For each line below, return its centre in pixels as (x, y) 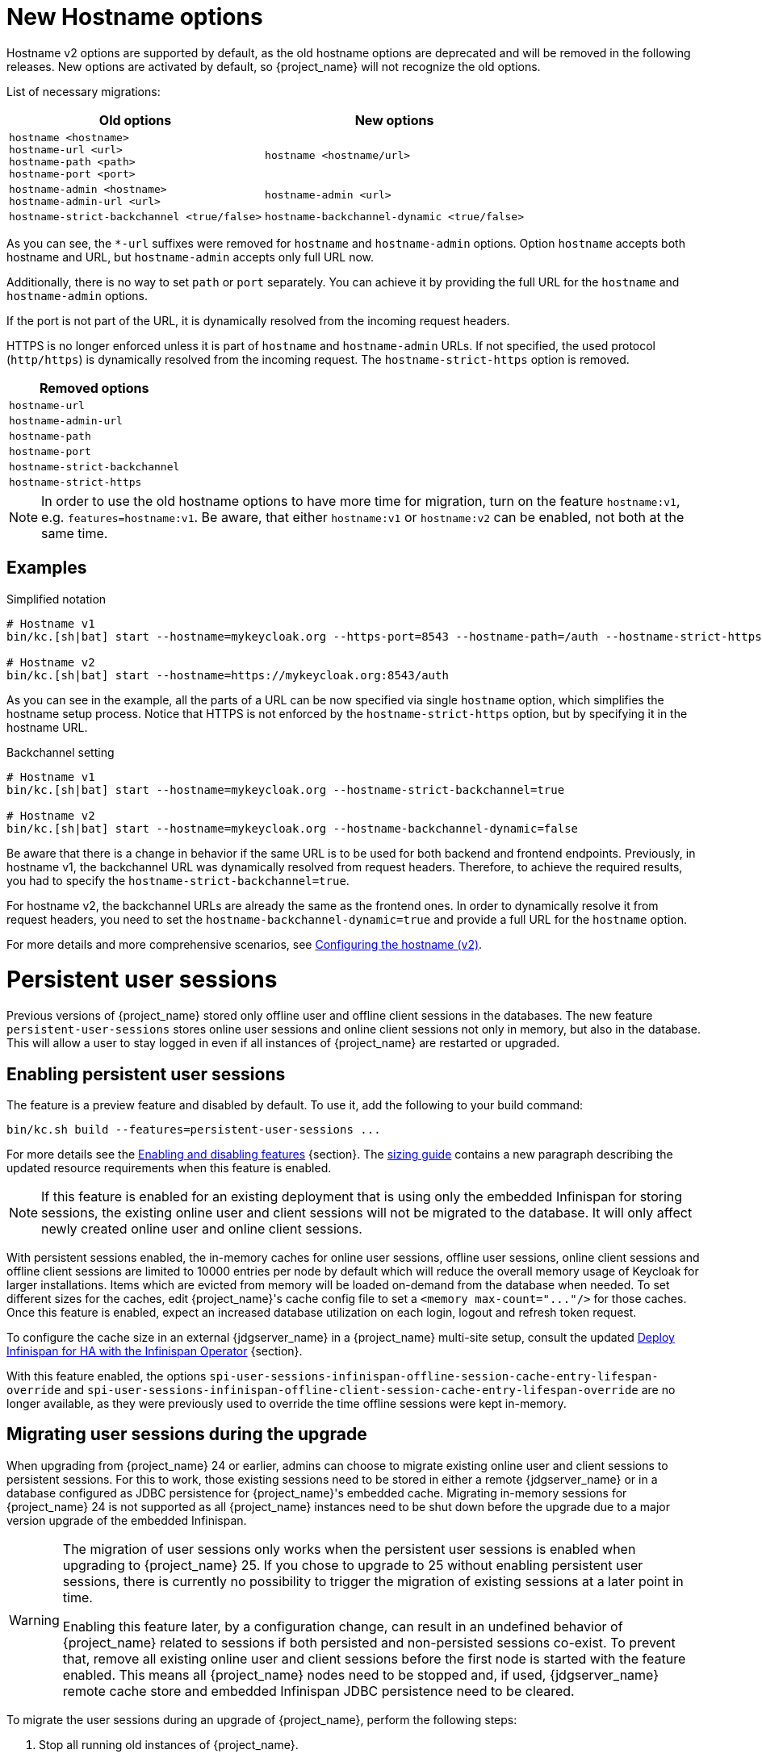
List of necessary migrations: (84, 91)
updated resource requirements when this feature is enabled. (169, 1167)
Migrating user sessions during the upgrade (187, 1434)
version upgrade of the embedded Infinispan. (127, 1520)
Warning (34, 1620)
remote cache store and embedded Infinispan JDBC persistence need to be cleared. (318, 1691)
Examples (47, 568)
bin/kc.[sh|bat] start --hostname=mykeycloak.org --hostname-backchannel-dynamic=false (293, 828)
